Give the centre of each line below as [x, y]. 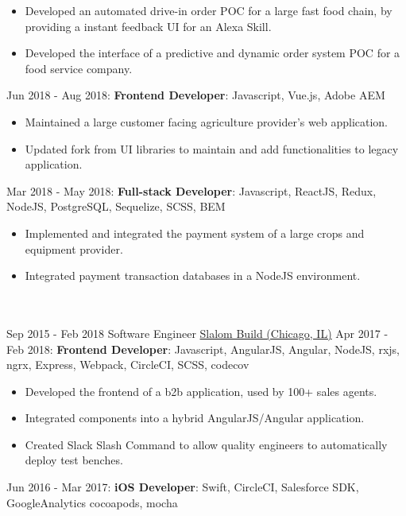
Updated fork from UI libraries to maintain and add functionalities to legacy [212, 148]
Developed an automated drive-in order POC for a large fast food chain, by [209, 10]
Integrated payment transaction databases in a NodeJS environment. [193, 275]
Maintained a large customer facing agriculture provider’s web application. [206, 121]
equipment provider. [74, 248]
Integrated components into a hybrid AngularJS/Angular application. [195, 418]
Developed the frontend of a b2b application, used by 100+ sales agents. [201, 391]
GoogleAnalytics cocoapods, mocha [92, 502]
